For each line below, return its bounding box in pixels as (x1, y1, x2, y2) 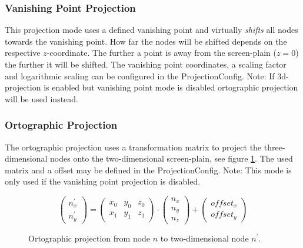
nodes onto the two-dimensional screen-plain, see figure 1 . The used (50, 152, 293, 165)
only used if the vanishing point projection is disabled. (5, 175, 201, 187)
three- (264, 140, 285, 153)
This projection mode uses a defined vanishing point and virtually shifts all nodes (5, 24, 298, 36)
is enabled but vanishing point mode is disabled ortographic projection (44, 81, 298, 93)
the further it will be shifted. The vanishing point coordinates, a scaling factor (5, 58, 287, 70)
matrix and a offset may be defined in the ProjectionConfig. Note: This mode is (5, 163, 292, 176)
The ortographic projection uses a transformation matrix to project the (5, 140, 262, 153)
